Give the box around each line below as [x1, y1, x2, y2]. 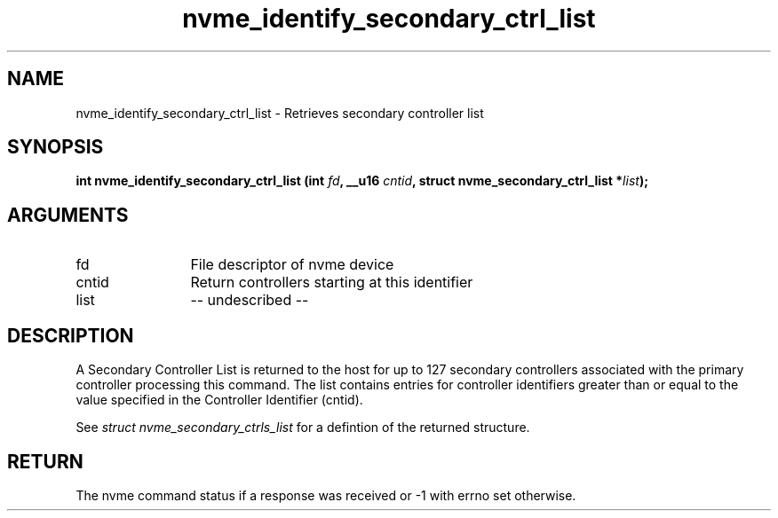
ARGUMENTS [7, 203, 129, 226]
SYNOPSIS [7, 136, 104, 159]
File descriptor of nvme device [190, 255, 394, 274]
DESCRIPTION [7, 324, 134, 347]
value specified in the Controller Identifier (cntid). [75, 392, 363, 408]
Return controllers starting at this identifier [190, 273, 473, 292]
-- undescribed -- [190, 291, 309, 310]
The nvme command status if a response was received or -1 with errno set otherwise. [75, 487, 576, 503]
